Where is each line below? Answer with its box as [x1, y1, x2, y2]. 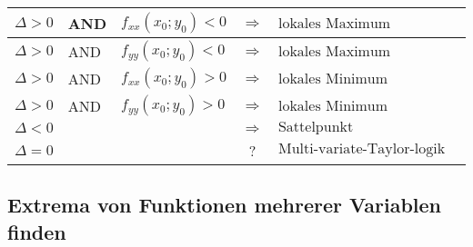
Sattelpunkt [277, 120, 354, 134]
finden [7, 217, 66, 245]
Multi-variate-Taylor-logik [277, 142, 446, 156]
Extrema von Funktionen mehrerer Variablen [7, 191, 442, 219]
